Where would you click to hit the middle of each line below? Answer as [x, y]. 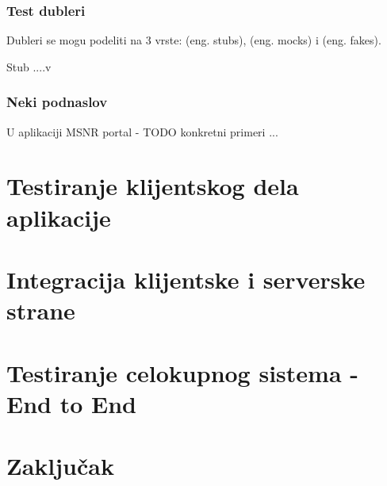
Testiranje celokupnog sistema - [182, 372]
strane [41, 310]
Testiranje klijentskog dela [153, 186]
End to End [71, 403]
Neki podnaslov [57, 102]
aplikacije [59, 217]
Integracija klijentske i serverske [186, 279]
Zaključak [60, 466]
